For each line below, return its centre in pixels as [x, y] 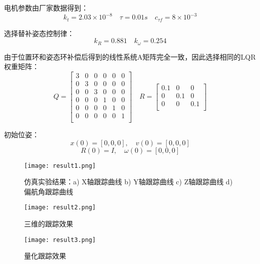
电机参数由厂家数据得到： [46, 8]
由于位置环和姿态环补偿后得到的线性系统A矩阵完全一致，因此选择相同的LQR [130, 56]
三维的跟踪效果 [49, 224]
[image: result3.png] [60, 240]
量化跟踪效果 [45, 256]
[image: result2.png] [60, 208]
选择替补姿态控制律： [39, 33]
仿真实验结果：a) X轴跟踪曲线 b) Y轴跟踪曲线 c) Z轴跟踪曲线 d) [128, 182]
